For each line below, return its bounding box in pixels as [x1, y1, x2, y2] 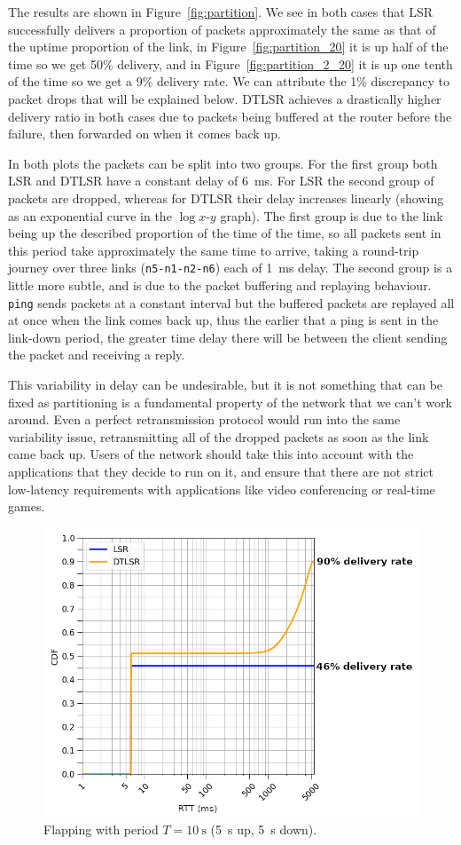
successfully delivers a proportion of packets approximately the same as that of [8, 20, 436, 38]
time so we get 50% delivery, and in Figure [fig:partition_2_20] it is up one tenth [8, 54, 453, 73]
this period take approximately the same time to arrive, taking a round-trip [8, 241, 419, 259]
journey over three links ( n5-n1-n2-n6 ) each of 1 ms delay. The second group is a [8, 258, 453, 277]
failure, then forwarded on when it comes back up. [8, 124, 281, 143]
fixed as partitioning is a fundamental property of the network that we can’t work [8, 392, 452, 411]
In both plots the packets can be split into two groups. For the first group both [8, 154, 438, 172]
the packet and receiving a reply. [8, 345, 185, 364]
